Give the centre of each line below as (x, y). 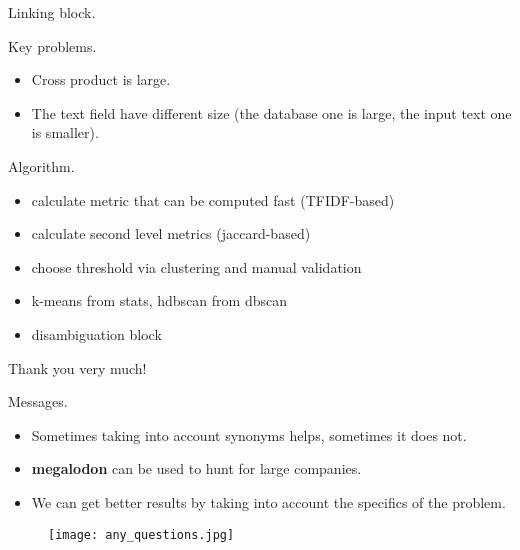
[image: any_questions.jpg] (141, 534)
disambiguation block (96, 333)
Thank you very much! (77, 367)
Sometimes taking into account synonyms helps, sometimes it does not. (249, 434)
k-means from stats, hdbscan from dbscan (159, 300)
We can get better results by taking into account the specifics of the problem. (268, 501)
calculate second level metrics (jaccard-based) (171, 233)
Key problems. (52, 45)
